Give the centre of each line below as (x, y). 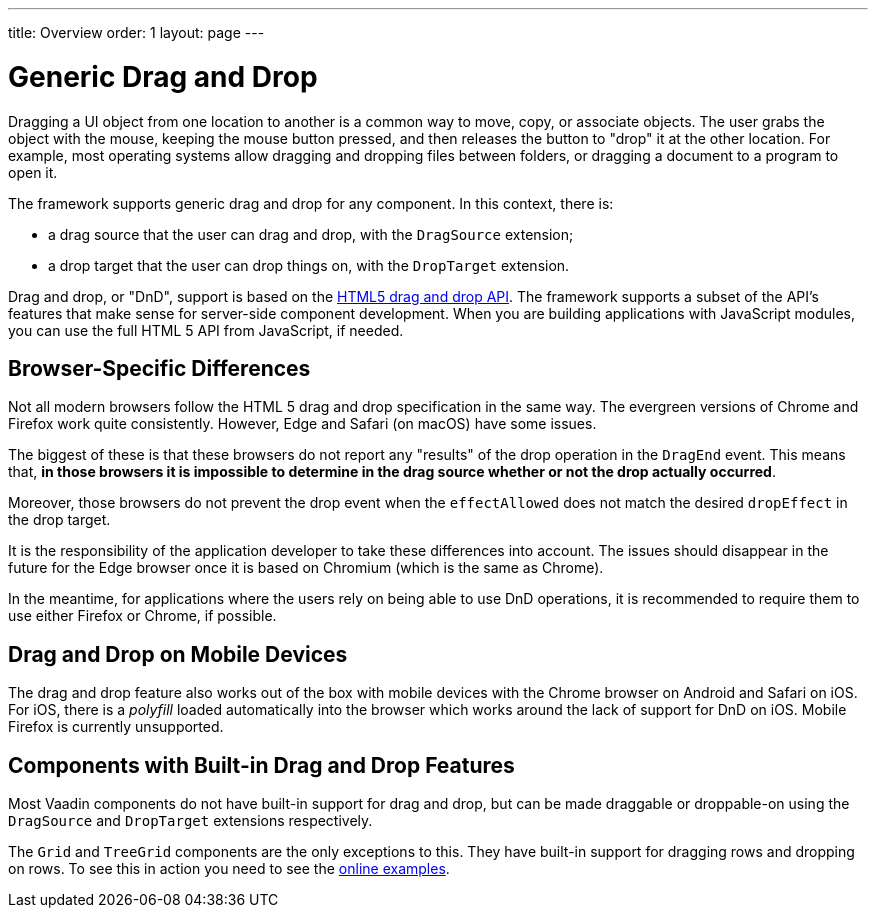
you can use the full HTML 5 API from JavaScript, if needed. (206, 330)
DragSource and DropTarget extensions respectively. (190, 821)
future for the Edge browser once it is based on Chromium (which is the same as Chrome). (306, 568)
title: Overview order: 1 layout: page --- (136, 32)
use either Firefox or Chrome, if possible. (142, 616)
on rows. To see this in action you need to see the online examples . (229, 869)
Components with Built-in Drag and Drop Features (261, 765)
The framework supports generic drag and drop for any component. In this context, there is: (311, 203)
